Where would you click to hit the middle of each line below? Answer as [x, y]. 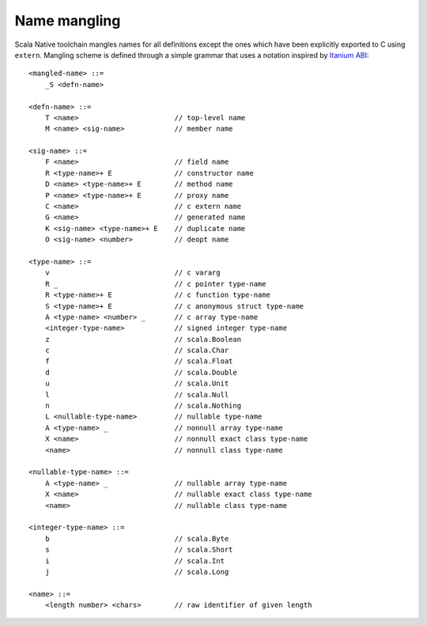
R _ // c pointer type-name [155, 284]
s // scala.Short [139, 550]
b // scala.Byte [137, 539]
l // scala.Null [137, 395]
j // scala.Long [137, 571]
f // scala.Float [139, 361]
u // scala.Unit [137, 383]
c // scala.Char [137, 351]
